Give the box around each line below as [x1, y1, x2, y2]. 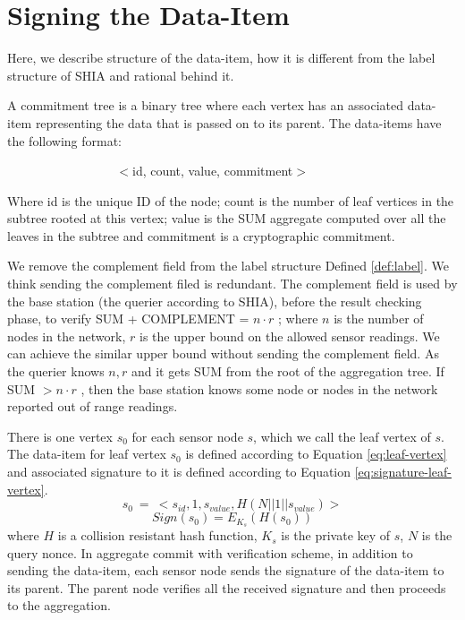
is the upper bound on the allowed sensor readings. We [139, 326, 440, 345]
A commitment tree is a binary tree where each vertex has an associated [7, 96, 403, 115]
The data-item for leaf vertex [7, 444, 166, 463]
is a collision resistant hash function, [57, 526, 258, 545]
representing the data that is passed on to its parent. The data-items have [35, 113, 442, 132]
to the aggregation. [7, 596, 111, 615]
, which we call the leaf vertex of [253, 426, 431, 445]
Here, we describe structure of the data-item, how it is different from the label [7, 48, 435, 67]
